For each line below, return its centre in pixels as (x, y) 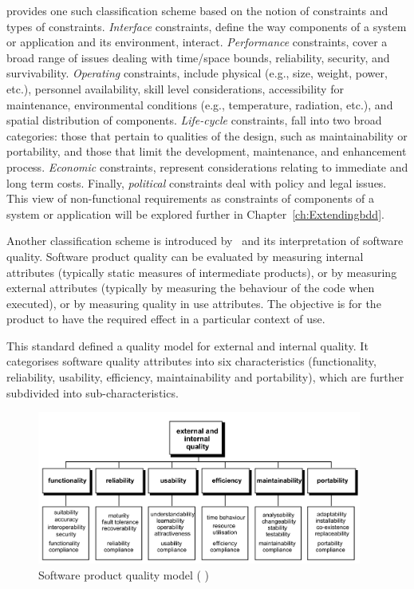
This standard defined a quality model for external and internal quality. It (187, 345)
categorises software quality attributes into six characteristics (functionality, (191, 361)
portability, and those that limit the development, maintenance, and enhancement (207, 151)
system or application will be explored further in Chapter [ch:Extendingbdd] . (195, 213)
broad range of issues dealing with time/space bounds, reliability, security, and (198, 57)
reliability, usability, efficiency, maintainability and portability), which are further (205, 377)
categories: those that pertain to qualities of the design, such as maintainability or (207, 135)
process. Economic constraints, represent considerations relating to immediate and (207, 166)
